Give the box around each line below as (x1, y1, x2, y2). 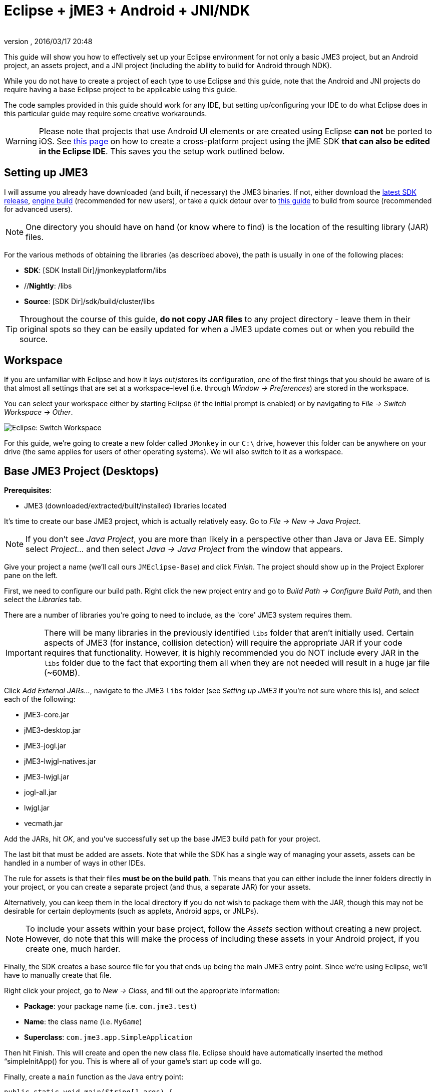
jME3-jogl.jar (24, 741, 66, 750)
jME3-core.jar (24, 710, 69, 719)
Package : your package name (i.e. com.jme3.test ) (24, 1002, 197, 1011)
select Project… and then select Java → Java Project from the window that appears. (26, 544, 343, 555)
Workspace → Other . (4, 408, 73, 417)
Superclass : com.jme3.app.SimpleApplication (24, 1033, 193, 1042)
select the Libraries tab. (4, 595, 82, 604)
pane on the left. (4, 571, 58, 580)
